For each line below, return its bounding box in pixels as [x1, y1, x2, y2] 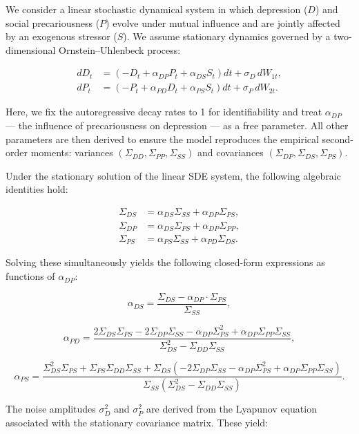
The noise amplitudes [6, 402, 96, 416]
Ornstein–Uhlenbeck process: [59, 42, 181, 57]
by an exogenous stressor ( [6, 29, 117, 44]
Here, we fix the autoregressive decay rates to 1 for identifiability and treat [6, 104, 322, 119]
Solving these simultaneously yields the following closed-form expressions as [6, 255, 325, 270]
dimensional [6, 42, 56, 57]
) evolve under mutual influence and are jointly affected [106, 15, 340, 30]
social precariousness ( [6, 15, 100, 30]
